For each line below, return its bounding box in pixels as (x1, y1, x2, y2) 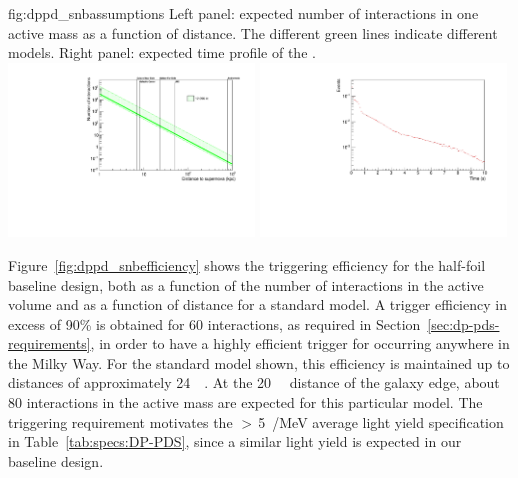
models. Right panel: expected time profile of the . (8, 42, 316, 63)
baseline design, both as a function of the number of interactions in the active (8, 274, 484, 295)
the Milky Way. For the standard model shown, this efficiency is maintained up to (8, 352, 510, 373)
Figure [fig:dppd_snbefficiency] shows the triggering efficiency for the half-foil (8, 254, 486, 275)
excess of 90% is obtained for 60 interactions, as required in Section (8, 313, 421, 334)
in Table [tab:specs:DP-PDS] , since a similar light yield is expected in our (8, 431, 462, 452)
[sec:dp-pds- (427, 313, 500, 334)
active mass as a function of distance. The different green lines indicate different (8, 22, 498, 43)
